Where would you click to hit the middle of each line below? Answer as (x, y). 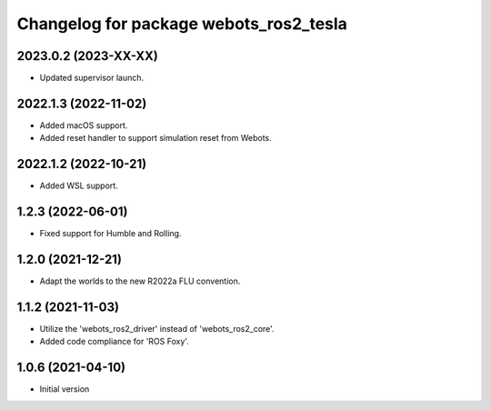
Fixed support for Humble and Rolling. (110, 234)
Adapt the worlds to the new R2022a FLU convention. (140, 281)
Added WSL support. (79, 185)
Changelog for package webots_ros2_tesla (182, 24)
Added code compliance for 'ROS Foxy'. (115, 342)
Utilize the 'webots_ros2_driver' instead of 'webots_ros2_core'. (157, 328)
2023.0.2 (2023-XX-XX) (88, 56)
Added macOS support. (84, 125)
